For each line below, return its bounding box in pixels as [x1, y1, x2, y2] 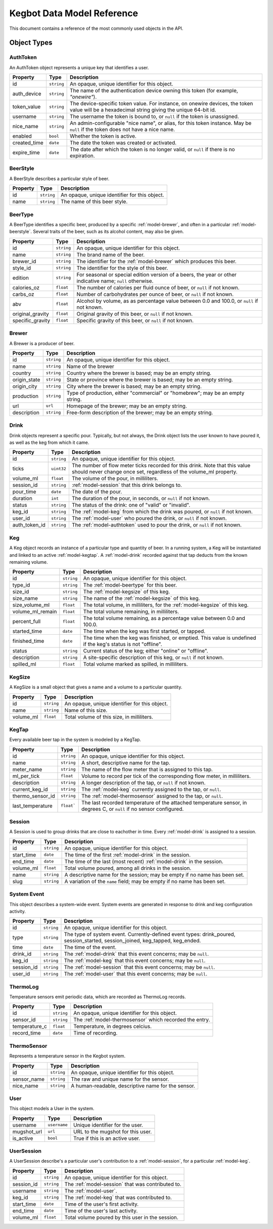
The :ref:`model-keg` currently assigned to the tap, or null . [81, 786, 221, 793]
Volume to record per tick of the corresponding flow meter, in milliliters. [81, 772, 251, 780]
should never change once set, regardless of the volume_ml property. [71, 468, 238, 475]
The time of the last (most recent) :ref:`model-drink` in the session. [64, 858, 223, 865]
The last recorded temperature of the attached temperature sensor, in [81, 799, 247, 806]
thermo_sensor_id [12, 792, 55, 799]
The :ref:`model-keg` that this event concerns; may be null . [64, 957, 206, 964]
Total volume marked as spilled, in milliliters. [83, 661, 188, 668]
